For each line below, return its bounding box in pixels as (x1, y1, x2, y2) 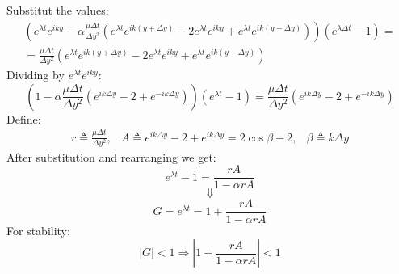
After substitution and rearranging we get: (6, 148, 216, 165)
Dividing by (6, 66, 65, 83)
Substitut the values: (6, 2, 109, 18)
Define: (6, 110, 41, 127)
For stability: (6, 221, 70, 238)
